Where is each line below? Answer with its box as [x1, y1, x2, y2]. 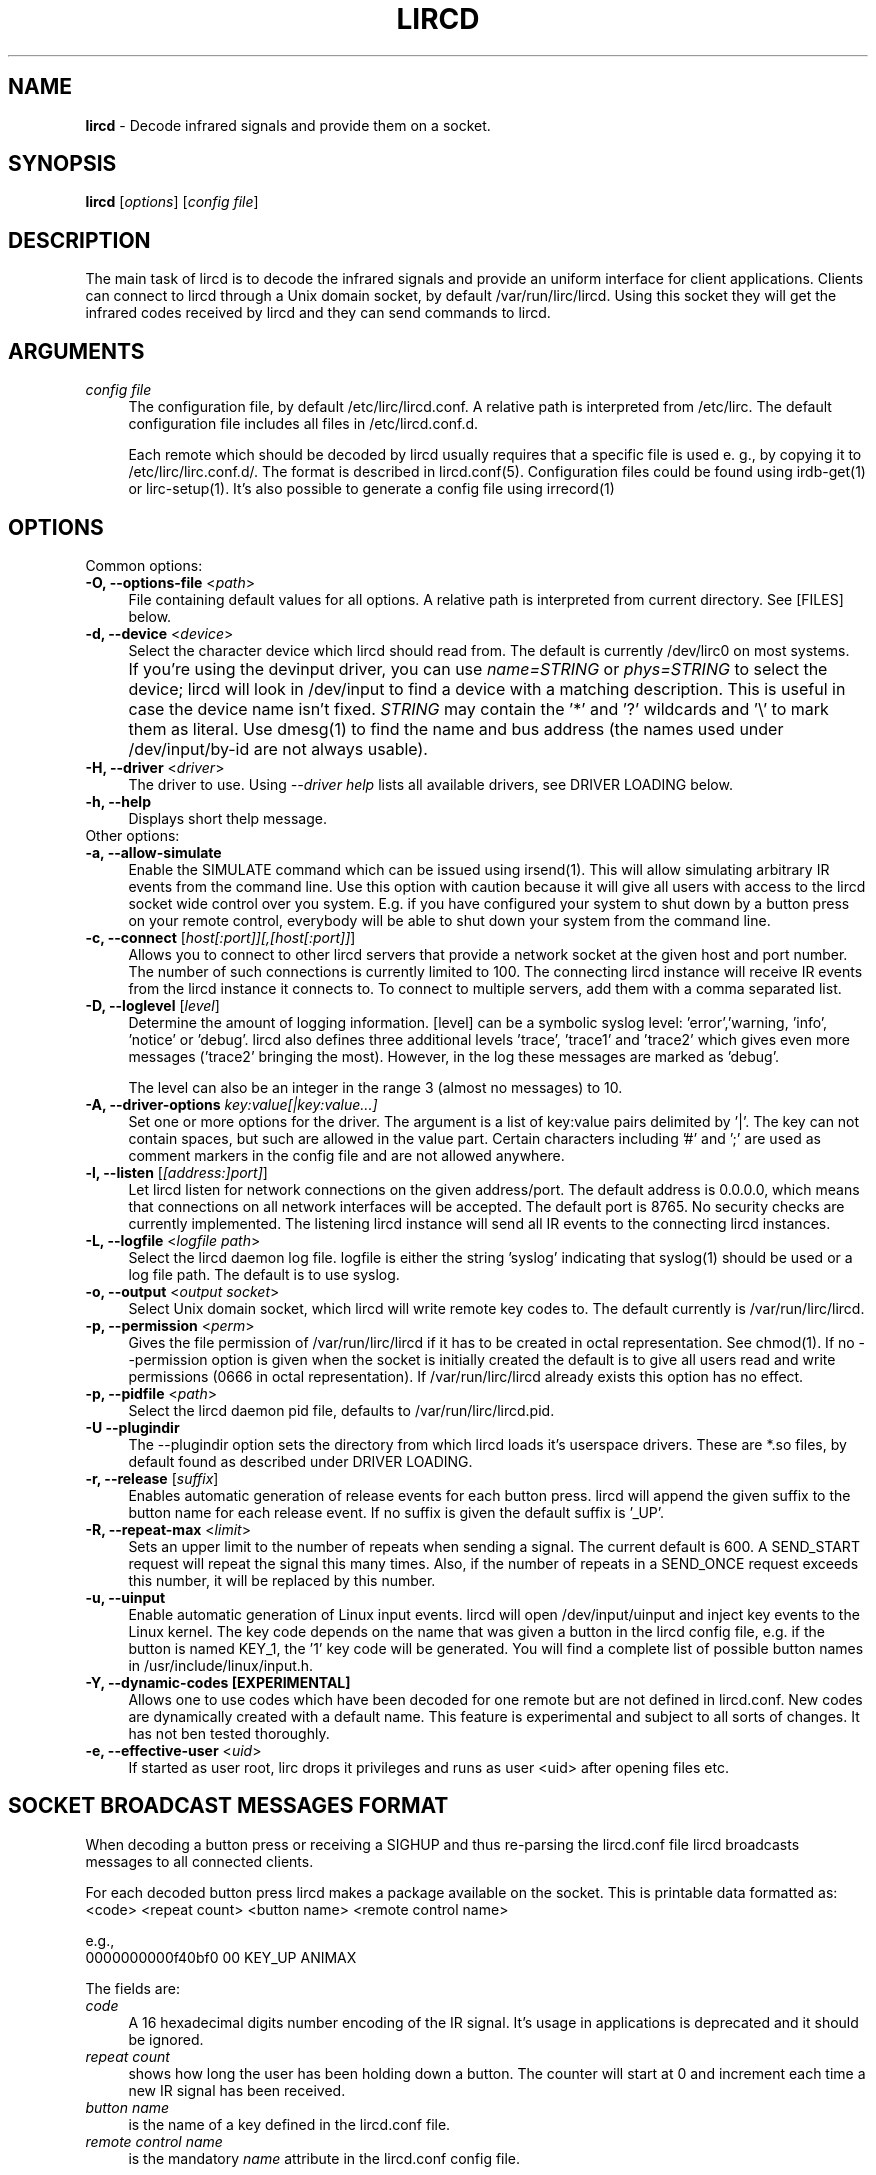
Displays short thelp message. [128, 809, 327, 827]
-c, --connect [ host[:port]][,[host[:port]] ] [85, 928, 356, 946]
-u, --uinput [85, 1588, 166, 1606]
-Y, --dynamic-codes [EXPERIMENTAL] [85, 1673, 351, 1691]
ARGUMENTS [8, 338, 145, 364]
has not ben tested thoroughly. [128, 1724, 330, 1742]
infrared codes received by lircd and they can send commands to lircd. [85, 304, 551, 322]
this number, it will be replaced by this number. [128, 1571, 436, 1589]
